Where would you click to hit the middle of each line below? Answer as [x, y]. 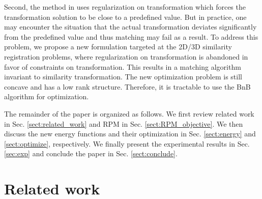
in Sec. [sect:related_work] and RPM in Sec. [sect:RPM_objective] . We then [124, 123]
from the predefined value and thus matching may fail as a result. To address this [131, 36]
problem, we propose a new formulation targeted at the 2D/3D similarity [118, 47]
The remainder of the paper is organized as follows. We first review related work [129, 113]
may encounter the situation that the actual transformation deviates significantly [130, 27]
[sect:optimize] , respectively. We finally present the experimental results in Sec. [127, 143]
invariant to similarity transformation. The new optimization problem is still [123, 77]
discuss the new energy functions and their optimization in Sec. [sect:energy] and [130, 134]
